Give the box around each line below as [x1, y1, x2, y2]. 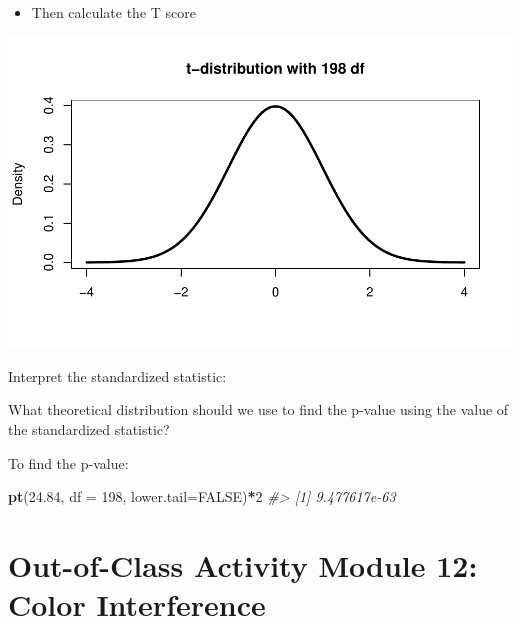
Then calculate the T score [31, 2, 196, 22]
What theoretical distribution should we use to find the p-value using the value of [8, 399, 509, 420]
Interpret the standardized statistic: [8, 365, 227, 386]
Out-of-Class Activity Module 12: [8, 545, 478, 586]
